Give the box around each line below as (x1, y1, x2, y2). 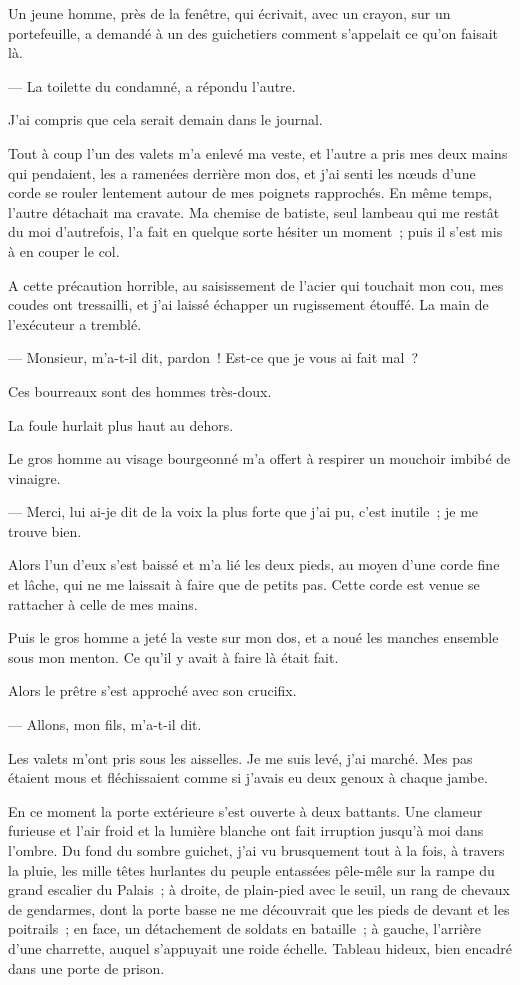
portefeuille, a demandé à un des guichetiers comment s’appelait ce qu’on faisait (8, 22, 498, 43)
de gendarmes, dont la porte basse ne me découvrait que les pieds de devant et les (8, 898, 510, 919)
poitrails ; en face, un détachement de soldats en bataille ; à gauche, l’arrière (8, 918, 481, 939)
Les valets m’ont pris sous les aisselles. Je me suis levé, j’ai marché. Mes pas (8, 747, 473, 768)
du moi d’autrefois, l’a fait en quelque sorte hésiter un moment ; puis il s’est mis (8, 221, 503, 242)
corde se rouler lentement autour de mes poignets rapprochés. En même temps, (8, 182, 493, 203)
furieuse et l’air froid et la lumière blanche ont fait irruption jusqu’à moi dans (8, 820, 484, 841)
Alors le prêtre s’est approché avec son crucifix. (8, 680, 297, 701)
